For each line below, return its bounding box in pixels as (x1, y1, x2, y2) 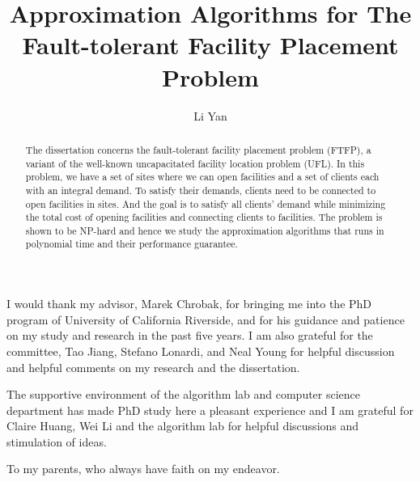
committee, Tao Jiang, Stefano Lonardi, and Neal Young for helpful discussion (6, 342, 395, 359)
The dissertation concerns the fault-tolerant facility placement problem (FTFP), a (25, 142, 371, 156)
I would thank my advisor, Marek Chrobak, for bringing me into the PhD (6, 295, 372, 312)
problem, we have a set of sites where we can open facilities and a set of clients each (25, 170, 380, 184)
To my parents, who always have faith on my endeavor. (6, 460, 280, 477)
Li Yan (193, 107, 227, 124)
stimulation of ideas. (6, 433, 107, 450)
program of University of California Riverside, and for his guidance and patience (6, 311, 405, 328)
